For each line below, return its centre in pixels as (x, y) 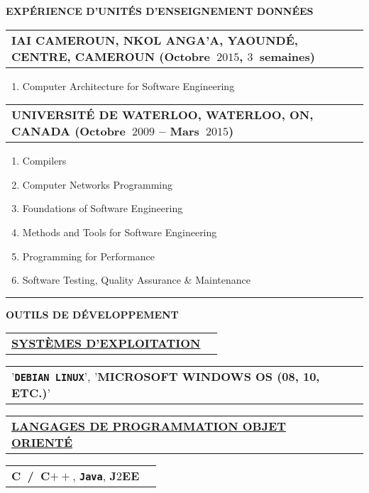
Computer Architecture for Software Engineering (128, 85)
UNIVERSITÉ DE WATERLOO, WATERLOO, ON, (163, 115)
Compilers (44, 161)
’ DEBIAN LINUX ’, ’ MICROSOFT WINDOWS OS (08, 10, (166, 377)
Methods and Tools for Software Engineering (120, 232)
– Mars (179, 131)
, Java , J (95, 476)
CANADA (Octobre (68, 131)
